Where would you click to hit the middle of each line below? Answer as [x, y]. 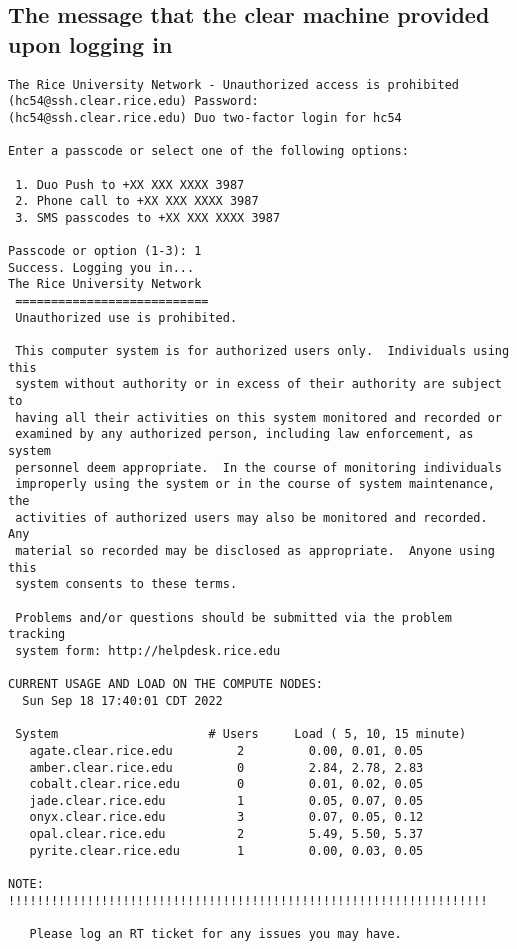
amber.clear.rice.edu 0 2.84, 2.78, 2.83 [226, 767]
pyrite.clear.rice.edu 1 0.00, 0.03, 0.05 [226, 850]
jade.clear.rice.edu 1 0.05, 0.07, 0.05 [226, 800]
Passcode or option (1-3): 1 [105, 251]
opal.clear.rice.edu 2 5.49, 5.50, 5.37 [226, 834]
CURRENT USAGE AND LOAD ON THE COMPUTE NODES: [165, 684]
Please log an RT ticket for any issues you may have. [215, 934]
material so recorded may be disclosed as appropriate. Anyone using [255, 550]
